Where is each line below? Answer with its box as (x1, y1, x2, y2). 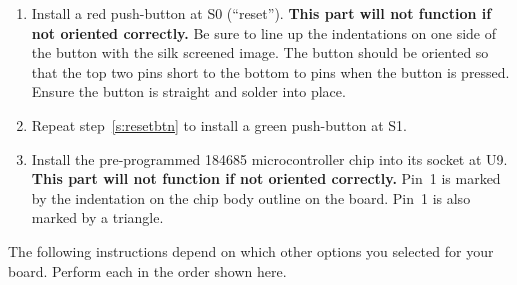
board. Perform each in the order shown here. (8, 260, 287, 281)
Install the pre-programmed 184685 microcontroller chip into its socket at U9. (31, 148, 508, 169)
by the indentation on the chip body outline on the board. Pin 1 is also (31, 187, 471, 208)
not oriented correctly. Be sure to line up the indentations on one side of (31, 22, 497, 43)
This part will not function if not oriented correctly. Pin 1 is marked (31, 168, 501, 189)
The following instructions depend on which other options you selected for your (8, 240, 494, 261)
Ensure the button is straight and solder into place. (31, 81, 346, 102)
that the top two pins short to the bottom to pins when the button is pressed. (31, 61, 510, 82)
